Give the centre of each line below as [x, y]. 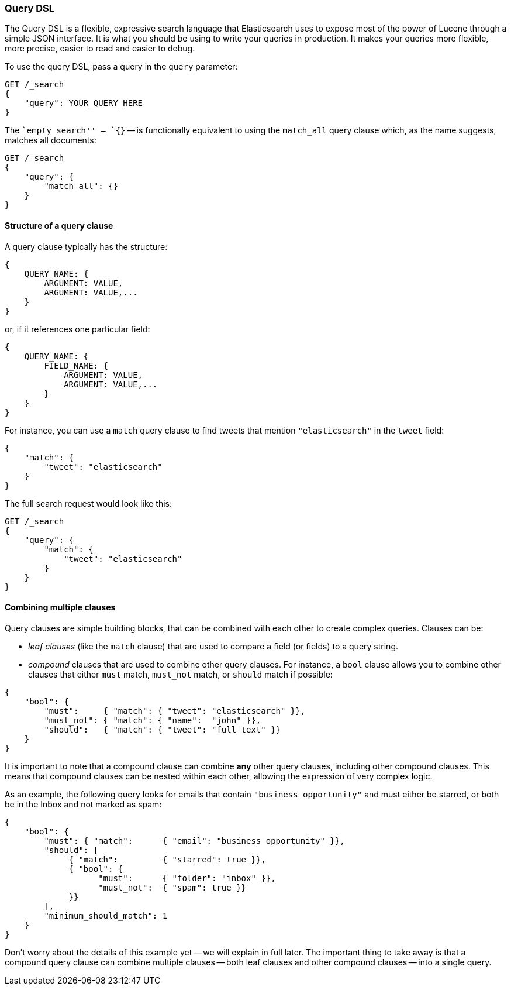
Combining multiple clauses [60, 607]
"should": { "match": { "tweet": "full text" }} [163, 729]
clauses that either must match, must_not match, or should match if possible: [180, 674]
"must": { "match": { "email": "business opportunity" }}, [194, 841]
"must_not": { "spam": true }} [172, 887]
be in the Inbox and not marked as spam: [83, 804]
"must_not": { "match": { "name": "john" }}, [153, 720]
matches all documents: [51, 140]
